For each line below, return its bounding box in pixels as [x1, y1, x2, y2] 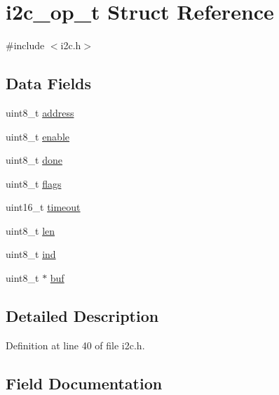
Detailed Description [6, 305, 159, 327]
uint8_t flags [6, 176, 62, 190]
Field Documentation [6, 372, 163, 394]
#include [6, 38, 45, 53]
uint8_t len [6, 223, 55, 238]
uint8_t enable [6, 129, 70, 143]
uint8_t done [6, 153, 62, 167]
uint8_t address [6, 105, 74, 119]
